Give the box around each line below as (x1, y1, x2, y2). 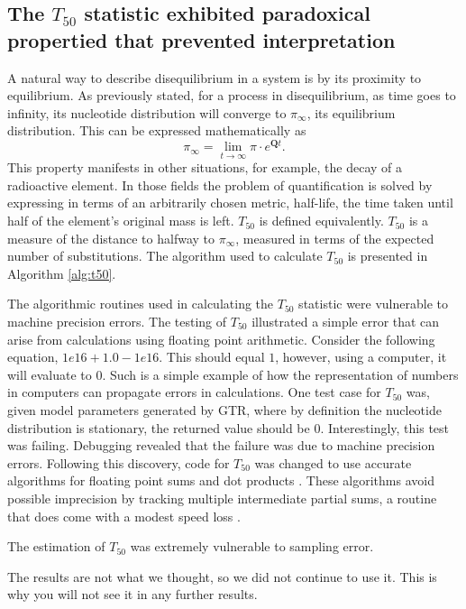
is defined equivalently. (259, 211, 384, 230)
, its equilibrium (306, 103, 396, 122)
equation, (7, 347, 59, 366)
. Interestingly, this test (320, 418, 450, 437)
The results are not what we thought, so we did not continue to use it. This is (7, 567, 437, 586)
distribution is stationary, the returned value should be (7, 418, 310, 437)
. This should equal (159, 347, 265, 366)
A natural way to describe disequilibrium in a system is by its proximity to (7, 68, 422, 87)
